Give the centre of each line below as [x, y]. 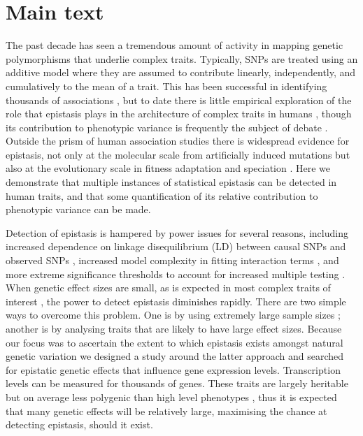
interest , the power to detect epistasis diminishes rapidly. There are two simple [176, 301]
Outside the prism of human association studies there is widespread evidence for [178, 141]
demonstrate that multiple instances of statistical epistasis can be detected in [171, 182]
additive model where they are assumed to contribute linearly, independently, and [181, 72]
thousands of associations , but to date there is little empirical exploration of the [179, 100]
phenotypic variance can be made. [78, 209]
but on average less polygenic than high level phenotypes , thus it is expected [171, 397]
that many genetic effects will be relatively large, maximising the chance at [166, 410]
